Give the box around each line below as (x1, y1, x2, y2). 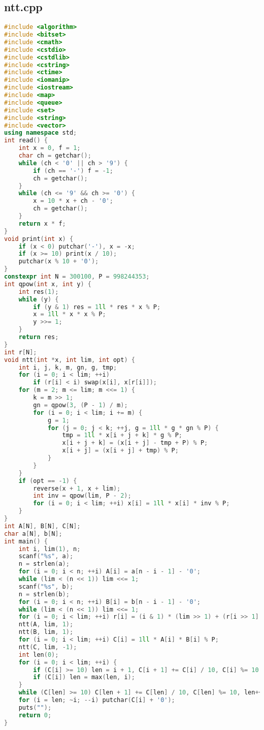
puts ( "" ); (18, 704, 52, 711)
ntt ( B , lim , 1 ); (18, 628, 74, 636)
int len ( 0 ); (18, 651, 59, 658)
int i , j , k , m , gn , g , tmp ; (18, 363, 117, 371)
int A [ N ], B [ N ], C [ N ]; (4, 522, 81, 530)
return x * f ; (18, 220, 66, 227)
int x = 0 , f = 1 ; (18, 144, 81, 152)
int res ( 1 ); (18, 288, 59, 295)
